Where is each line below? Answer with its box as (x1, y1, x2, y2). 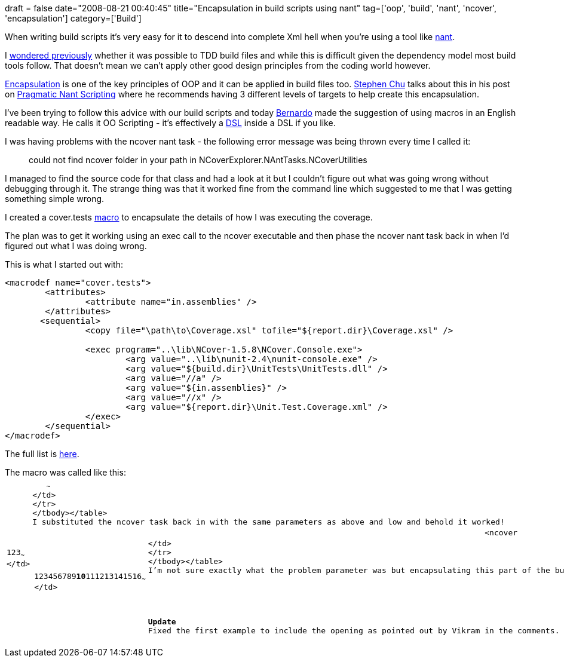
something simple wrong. (5, 194, 105, 204)
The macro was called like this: (5, 467, 126, 477)
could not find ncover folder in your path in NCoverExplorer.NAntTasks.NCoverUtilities (29, 155, 367, 165)
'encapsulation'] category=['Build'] (5, 13, 142, 23)
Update (148, 617, 176, 627)
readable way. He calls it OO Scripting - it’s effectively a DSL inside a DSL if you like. (5, 118, 336, 128)
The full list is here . (5, 449, 79, 459)
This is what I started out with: (5, 259, 123, 269)
